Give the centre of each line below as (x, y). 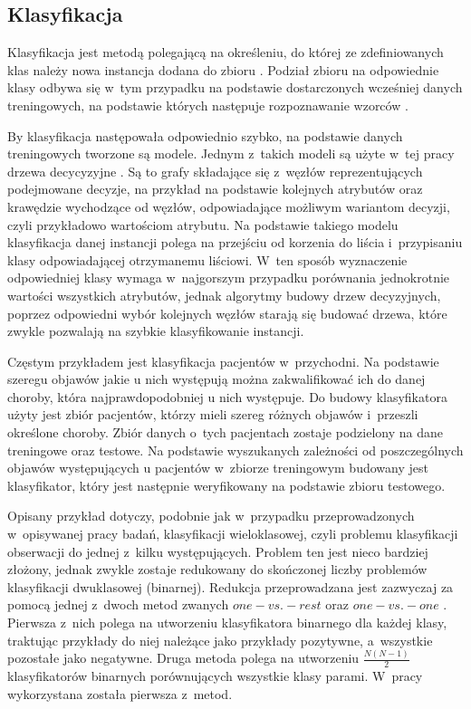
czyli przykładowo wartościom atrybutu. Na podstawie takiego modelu (203, 224)
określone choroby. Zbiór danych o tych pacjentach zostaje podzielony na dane (225, 432)
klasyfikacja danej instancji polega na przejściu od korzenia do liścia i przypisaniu (235, 242)
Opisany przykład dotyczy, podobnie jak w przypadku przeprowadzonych (211, 516)
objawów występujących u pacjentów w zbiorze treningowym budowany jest (218, 468)
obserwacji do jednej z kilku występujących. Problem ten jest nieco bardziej (218, 551)
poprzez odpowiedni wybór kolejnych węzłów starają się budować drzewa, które (227, 313)
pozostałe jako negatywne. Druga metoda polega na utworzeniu (183, 658)
